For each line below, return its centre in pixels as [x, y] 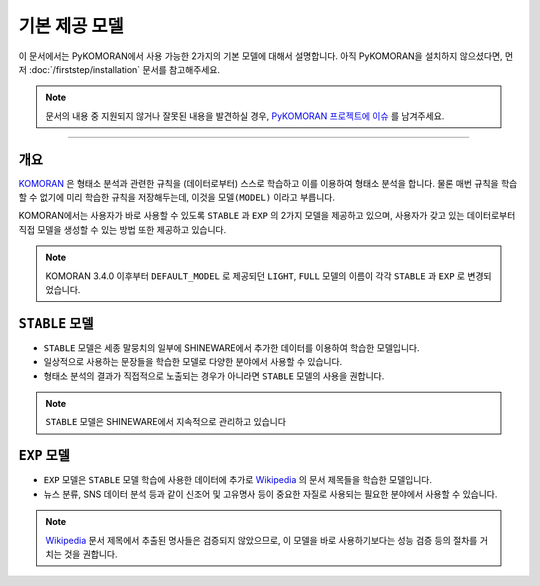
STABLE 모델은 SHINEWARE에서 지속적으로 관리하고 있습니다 [166, 422]
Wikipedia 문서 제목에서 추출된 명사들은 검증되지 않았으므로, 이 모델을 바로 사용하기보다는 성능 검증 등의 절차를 [261, 540]
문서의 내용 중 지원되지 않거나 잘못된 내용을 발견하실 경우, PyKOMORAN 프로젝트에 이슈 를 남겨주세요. [245, 116]
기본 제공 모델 [71, 26]
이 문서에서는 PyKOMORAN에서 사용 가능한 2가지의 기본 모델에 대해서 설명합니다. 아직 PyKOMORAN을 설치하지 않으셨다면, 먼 [266, 56]
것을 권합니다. [90, 554]
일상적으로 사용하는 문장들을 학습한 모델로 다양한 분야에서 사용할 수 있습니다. [193, 362]
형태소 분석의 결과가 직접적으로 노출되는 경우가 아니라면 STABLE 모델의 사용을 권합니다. [214, 376]
